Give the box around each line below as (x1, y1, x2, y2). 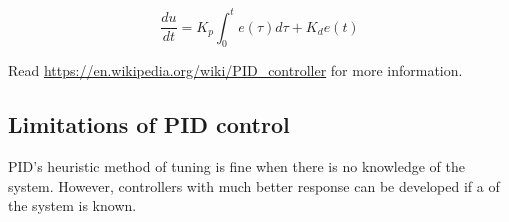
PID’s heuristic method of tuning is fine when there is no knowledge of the (8, 156, 465, 177)
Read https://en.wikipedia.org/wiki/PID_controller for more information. (8, 60, 463, 81)
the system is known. (8, 195, 137, 216)
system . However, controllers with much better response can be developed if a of (8, 175, 500, 196)
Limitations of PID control (8, 109, 290, 140)
